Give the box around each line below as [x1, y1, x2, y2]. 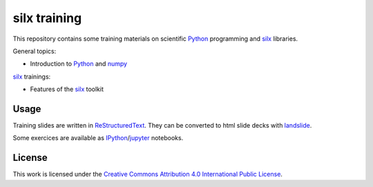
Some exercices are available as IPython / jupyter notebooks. [12, 134, 184, 142]
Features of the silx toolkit [30, 85, 104, 93]
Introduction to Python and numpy [30, 59, 128, 68]
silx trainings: [12, 72, 51, 81]
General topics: [12, 47, 57, 55]
